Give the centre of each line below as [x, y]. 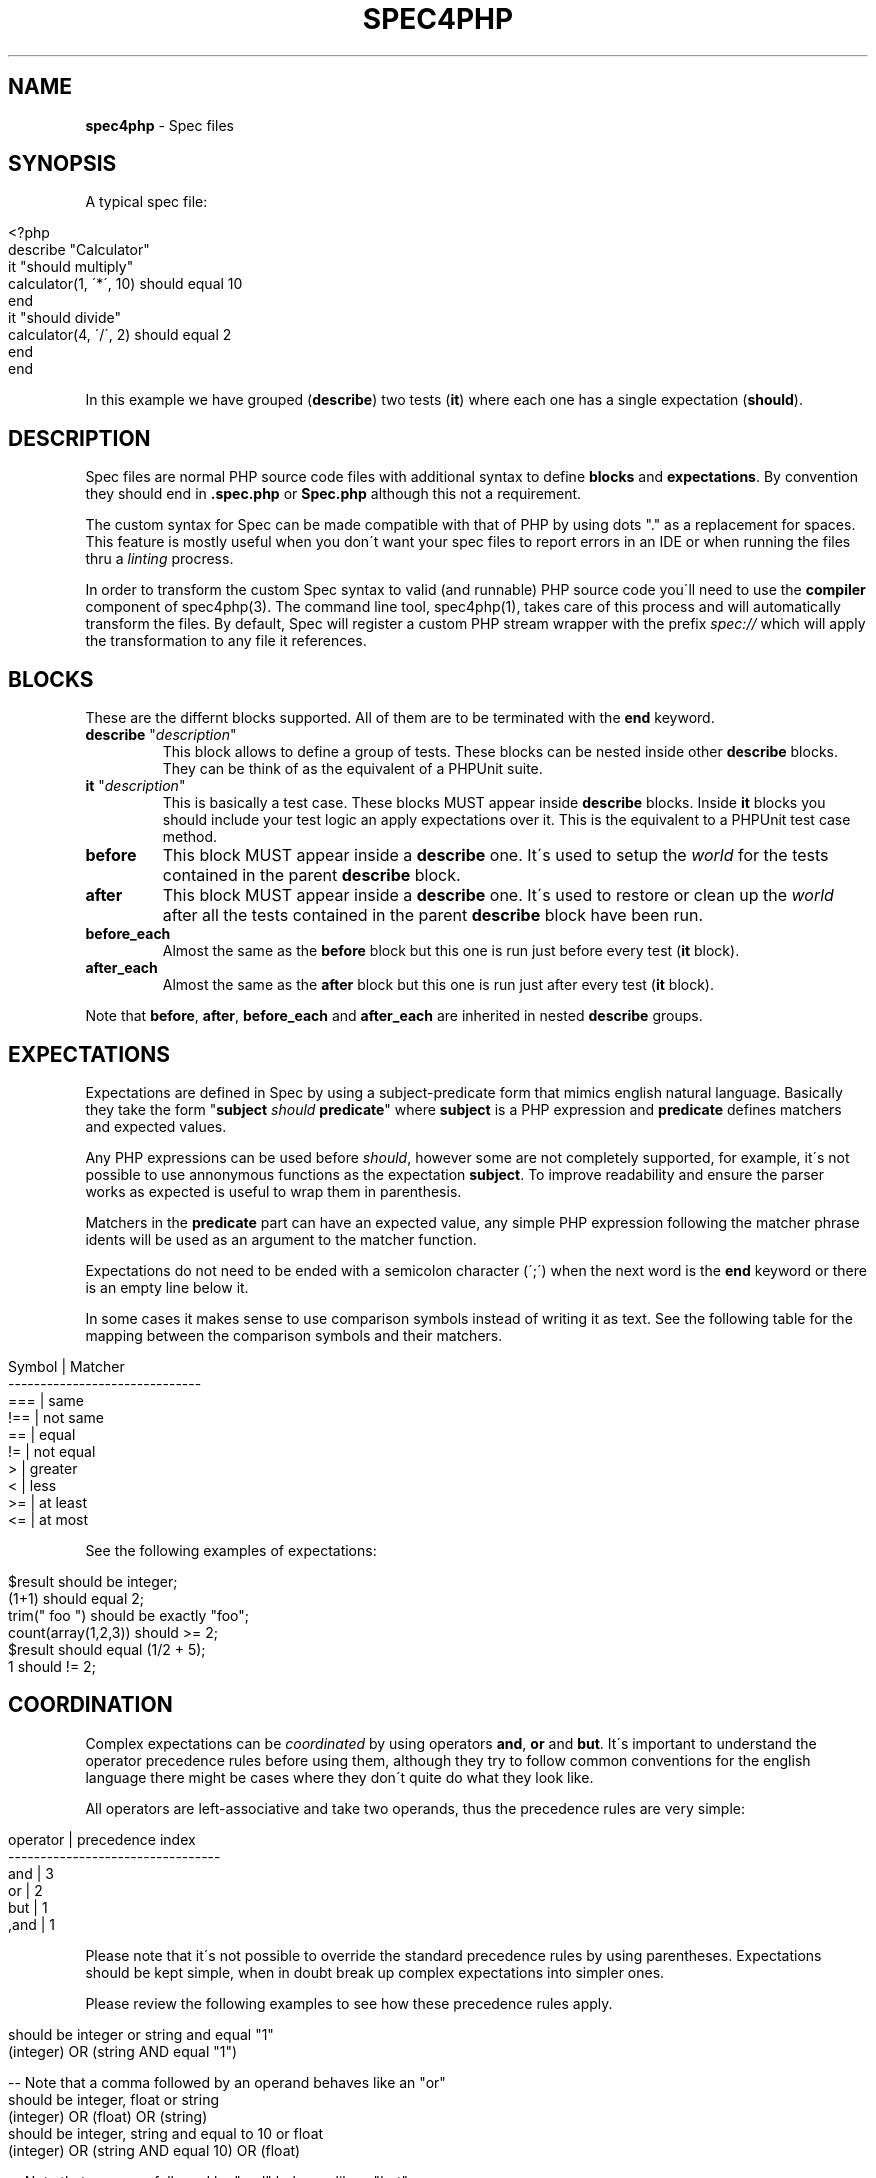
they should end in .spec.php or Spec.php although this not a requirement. [333, 494]
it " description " [135, 786]
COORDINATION [90, 1705]
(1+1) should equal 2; [76, 1598]
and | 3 [31, 1873]
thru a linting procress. [159, 559]
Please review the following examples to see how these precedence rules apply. [349, 2003]
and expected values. [156, 1126]
